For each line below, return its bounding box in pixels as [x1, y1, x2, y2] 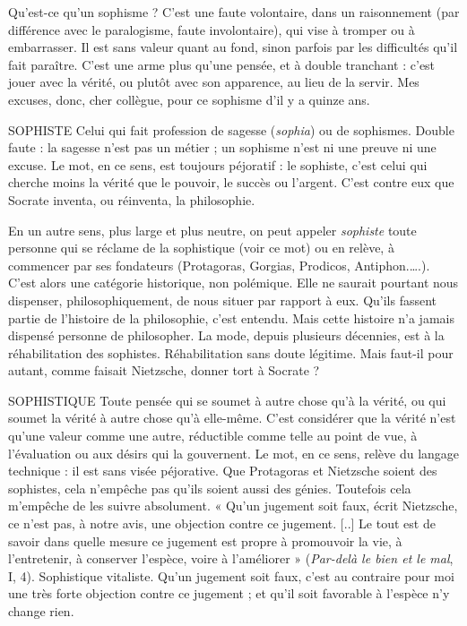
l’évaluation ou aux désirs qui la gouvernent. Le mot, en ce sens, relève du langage [8, 443, 460, 462]
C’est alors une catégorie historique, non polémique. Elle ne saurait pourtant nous [8, 273, 459, 292]
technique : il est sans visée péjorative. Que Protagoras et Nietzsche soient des [8, 461, 437, 480]
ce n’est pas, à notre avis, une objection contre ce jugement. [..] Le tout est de [8, 514, 436, 533]
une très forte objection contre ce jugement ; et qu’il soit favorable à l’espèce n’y [8, 584, 450, 603]
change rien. [8, 602, 74, 620]
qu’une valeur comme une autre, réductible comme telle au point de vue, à [8, 426, 418, 445]
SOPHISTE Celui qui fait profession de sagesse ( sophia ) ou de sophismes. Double [8, 120, 454, 139]
